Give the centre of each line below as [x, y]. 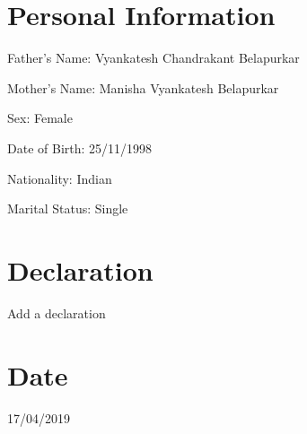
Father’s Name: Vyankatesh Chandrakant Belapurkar [153, 58]
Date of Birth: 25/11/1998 [80, 148]
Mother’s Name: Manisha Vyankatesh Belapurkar [143, 87]
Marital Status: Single [68, 208]
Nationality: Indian [60, 178]
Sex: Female [40, 118]
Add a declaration [57, 312]
